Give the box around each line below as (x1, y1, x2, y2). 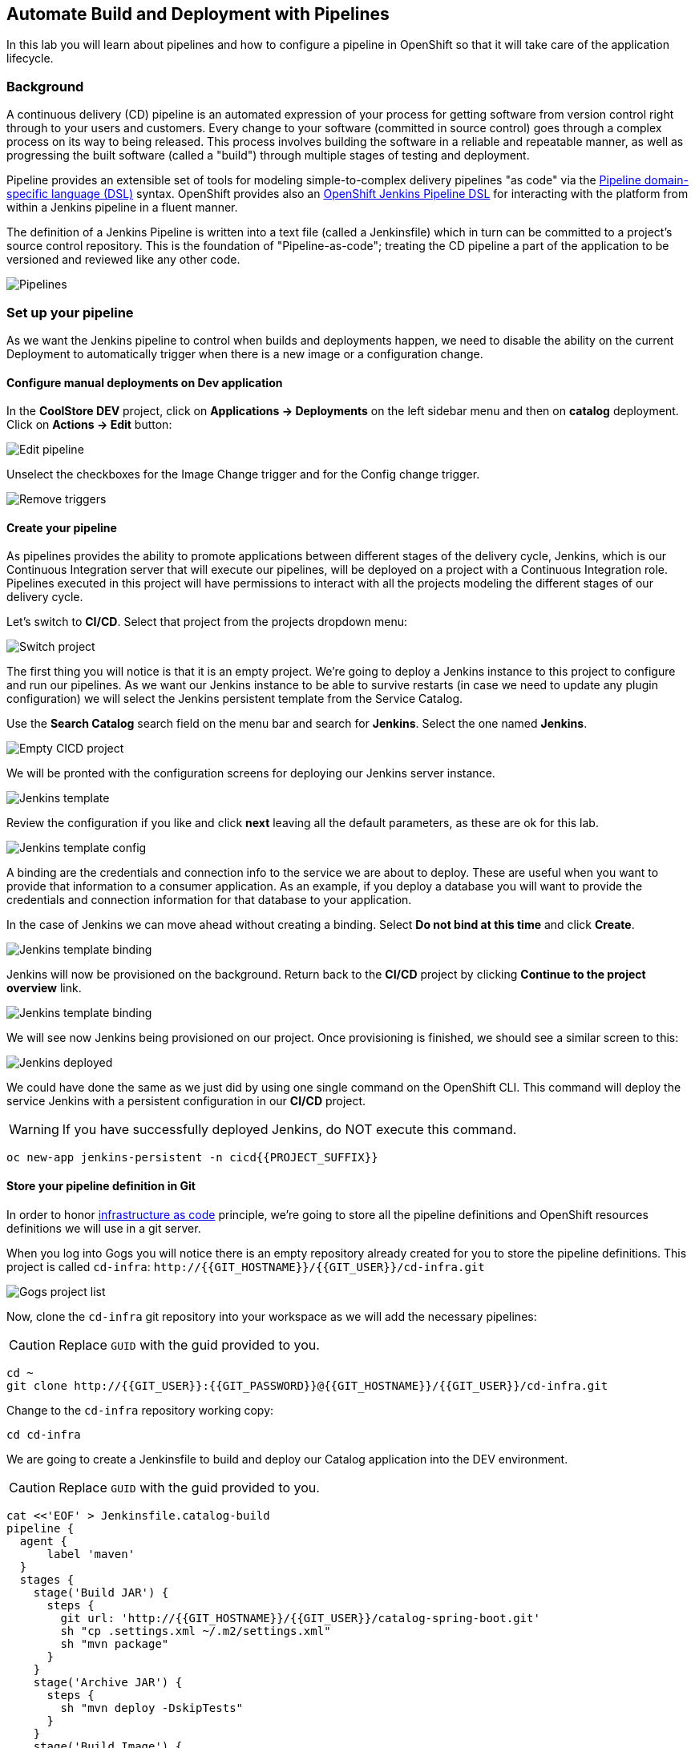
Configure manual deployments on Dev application (6, 375, 283, 390)
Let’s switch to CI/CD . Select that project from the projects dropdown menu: (6, 615, 407, 629)
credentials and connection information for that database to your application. (6, 893, 412, 907)
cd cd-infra (6, 1427, 81, 1441)
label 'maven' (46, 1547, 135, 1560)
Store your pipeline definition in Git (6, 1178, 196, 1193)
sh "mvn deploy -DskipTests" (60, 1701, 244, 1714)
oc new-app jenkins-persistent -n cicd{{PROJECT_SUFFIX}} (6, 1151, 378, 1165)
